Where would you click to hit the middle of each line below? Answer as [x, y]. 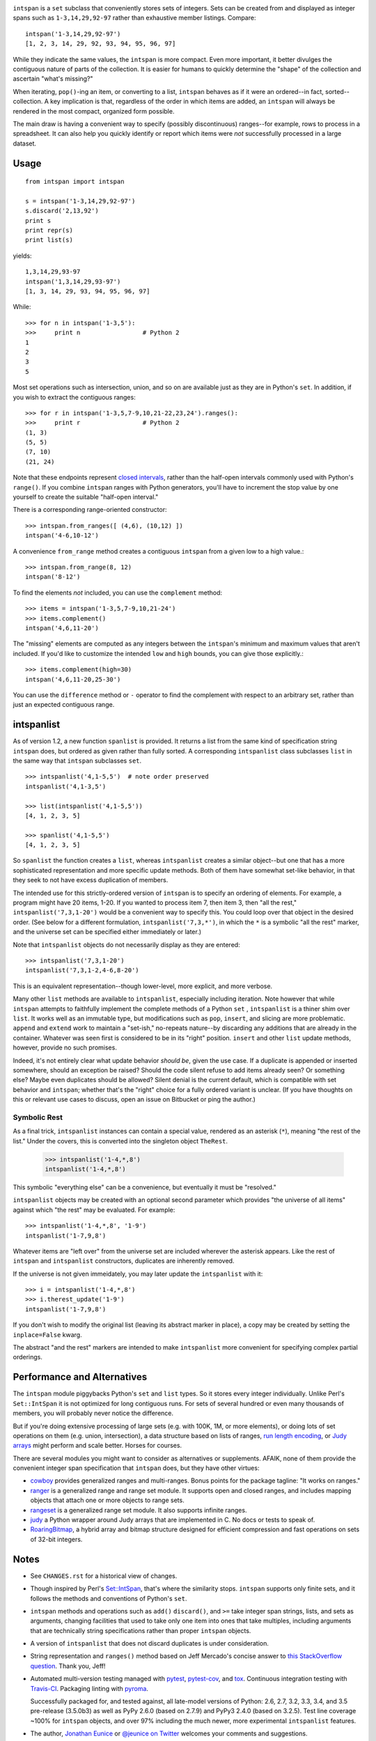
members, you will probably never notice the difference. [93, 1413]
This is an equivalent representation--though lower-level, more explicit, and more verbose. [143, 986]
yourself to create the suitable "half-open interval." [86, 497]
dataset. [25, 143]
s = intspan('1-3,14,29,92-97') [80, 201]
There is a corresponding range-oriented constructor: [90, 510]
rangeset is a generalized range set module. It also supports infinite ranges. [139, 1510]
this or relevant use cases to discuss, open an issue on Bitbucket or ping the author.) [134, 1100]
